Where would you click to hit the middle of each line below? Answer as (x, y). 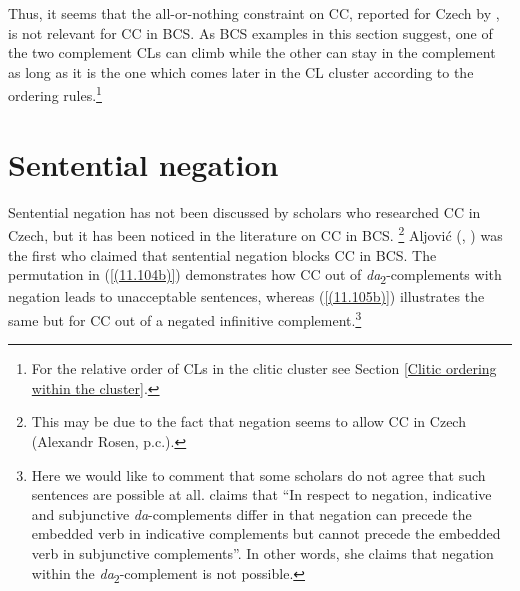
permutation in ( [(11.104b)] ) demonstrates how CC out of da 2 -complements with (255, 275)
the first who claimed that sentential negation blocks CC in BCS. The (222, 254)
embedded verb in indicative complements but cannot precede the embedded (266, 533)
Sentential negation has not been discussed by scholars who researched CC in (244, 211)
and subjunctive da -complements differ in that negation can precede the (251, 513)
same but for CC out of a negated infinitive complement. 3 (185, 318)
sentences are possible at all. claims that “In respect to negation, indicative (261, 494)
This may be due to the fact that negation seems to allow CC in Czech (248, 421)
